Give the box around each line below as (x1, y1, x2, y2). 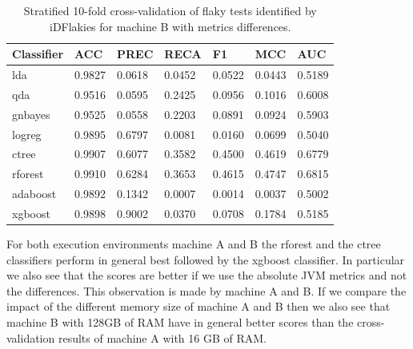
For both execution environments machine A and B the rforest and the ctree (6, 236, 381, 252)
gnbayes (12, 105, 50, 122)
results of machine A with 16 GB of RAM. (58, 329, 267, 346)
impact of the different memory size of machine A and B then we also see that (6, 298, 391, 315)
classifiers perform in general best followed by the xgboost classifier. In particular (6, 251, 405, 268)
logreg (12, 125, 42, 142)
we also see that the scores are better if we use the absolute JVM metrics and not (6, 267, 407, 284)
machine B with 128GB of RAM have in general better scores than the (6, 314, 354, 330)
